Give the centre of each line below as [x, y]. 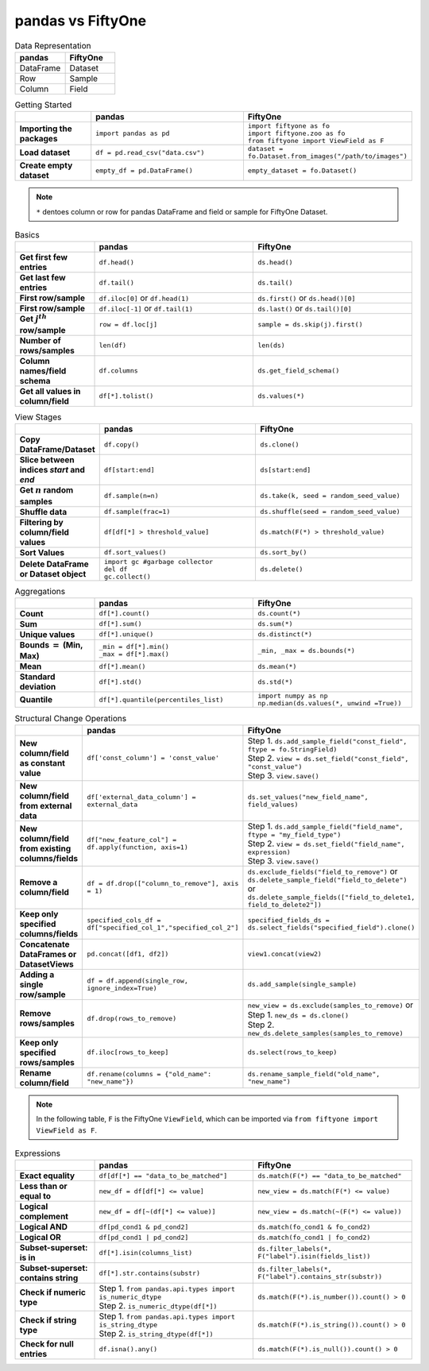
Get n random [46, 490]
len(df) [113, 346]
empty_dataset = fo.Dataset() [302, 170]
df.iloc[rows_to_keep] [128, 1052]
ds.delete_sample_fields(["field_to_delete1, [331, 897]
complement [44, 1217]
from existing [45, 848]
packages [39, 138]
